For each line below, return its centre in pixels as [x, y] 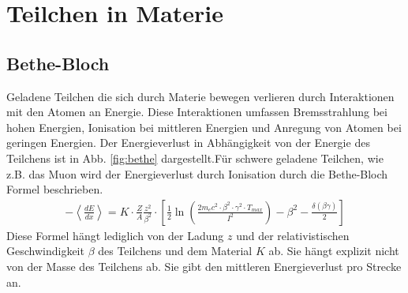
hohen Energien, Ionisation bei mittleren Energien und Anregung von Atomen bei [204, 127]
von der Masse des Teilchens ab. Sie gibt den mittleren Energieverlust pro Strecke [204, 266]
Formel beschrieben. [55, 189]
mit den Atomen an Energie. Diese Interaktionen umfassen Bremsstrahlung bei [197, 112]
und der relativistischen [293, 235]
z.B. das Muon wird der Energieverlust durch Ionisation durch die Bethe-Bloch [197, 173]
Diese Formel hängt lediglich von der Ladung [115, 235]
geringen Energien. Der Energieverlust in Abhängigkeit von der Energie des [188, 143]
